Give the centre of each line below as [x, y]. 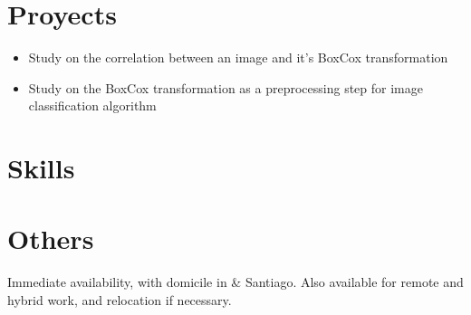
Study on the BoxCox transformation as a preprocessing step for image [226, 87]
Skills [41, 168]
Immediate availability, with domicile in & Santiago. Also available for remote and [235, 282]
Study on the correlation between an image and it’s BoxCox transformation [238, 57]
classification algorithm [92, 105]
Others [51, 239]
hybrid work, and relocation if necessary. [120, 300]
